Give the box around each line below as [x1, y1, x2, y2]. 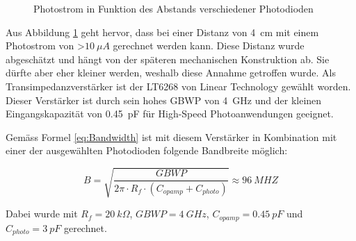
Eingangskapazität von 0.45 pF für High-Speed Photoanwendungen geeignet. [6, 106, 334, 121]
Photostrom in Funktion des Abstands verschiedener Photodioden [33, 1, 314, 15]
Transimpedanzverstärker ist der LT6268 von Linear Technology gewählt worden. [6, 78, 351, 93]
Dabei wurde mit [6, 206, 78, 221]
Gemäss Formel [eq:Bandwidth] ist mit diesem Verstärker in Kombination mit [6, 129, 337, 144]
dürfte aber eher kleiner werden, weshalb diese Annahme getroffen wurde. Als [6, 65, 336, 80]
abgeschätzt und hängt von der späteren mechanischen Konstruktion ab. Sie [6, 51, 330, 66]
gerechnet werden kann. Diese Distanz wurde [113, 38, 305, 53]
